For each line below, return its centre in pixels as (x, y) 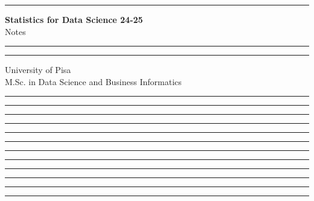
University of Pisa (38, 70)
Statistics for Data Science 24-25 (74, 19)
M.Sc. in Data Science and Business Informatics (93, 81)
